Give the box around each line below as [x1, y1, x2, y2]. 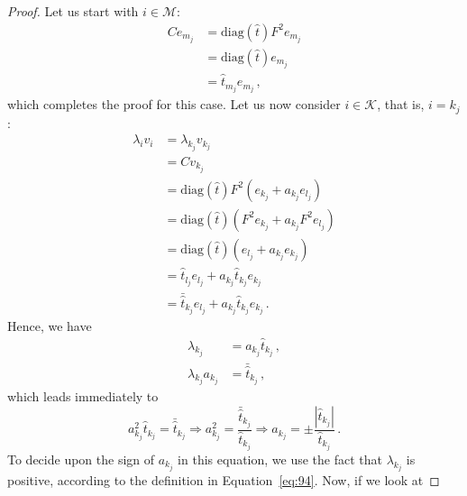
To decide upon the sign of [7, 449, 155, 468]
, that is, [377, 95, 425, 114]
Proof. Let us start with [7, 2, 139, 20]
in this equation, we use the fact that [178, 449, 382, 468]
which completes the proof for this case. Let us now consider [7, 95, 341, 114]
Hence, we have [7, 316, 92, 335]
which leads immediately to [7, 387, 159, 406]
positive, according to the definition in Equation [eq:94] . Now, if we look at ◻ [7, 471, 440, 490]
